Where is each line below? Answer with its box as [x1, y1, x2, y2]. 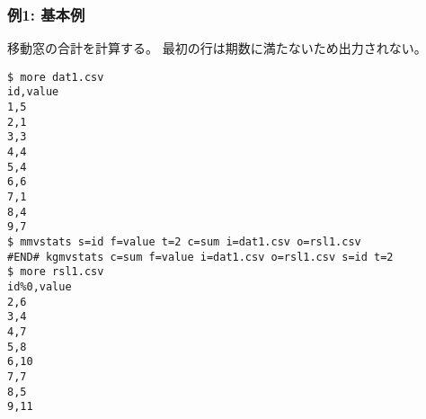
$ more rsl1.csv [7, 265, 104, 279]
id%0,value [7, 281, 72, 293]
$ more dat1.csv [7, 70, 104, 84]
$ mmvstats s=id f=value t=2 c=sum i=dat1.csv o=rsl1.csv [7, 236, 361, 249]
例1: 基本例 [7, 3, 85, 25]
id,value [7, 85, 59, 99]
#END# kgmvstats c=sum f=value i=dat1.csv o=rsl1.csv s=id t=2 [7, 250, 394, 263]
